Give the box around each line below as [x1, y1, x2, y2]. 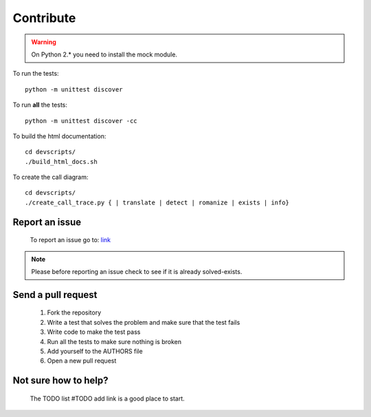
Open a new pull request [47, 356, 117, 365]
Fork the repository [47, 308, 102, 317]
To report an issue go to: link [30, 236, 111, 244]
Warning [31, 38, 56, 46]
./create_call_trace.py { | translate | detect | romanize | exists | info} [25, 198, 290, 206]
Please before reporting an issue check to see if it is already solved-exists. [31, 268, 243, 276]
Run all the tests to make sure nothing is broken [47, 337, 182, 345]
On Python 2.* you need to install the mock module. [31, 50, 178, 58]
